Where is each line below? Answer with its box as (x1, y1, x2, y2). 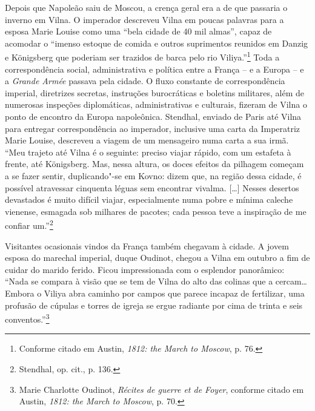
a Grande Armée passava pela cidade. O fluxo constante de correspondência (5, 74, 285, 87)
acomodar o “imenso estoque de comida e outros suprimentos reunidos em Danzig (5, 36, 308, 49)
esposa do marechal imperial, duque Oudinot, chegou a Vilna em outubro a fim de (5, 251, 310, 264)
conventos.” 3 (5, 311, 50, 325)
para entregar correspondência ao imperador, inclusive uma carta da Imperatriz (5, 122, 300, 134)
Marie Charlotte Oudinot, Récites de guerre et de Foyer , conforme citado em (19, 383, 304, 395)
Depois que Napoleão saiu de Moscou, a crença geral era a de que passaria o (5, 1, 288, 13)
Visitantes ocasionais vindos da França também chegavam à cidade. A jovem (5, 239, 289, 252)
